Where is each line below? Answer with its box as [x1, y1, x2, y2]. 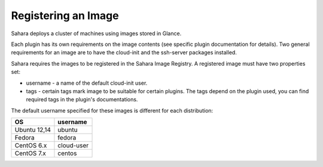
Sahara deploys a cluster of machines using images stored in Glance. [11, 30, 182, 37]
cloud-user [57, 141, 89, 150]
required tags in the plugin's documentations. [26, 96, 138, 103]
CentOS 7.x [14, 149, 46, 157]
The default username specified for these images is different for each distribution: [11, 107, 214, 114]
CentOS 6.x [14, 141, 47, 150]
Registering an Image [11, 9, 119, 22]
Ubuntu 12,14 [14, 126, 51, 134]
